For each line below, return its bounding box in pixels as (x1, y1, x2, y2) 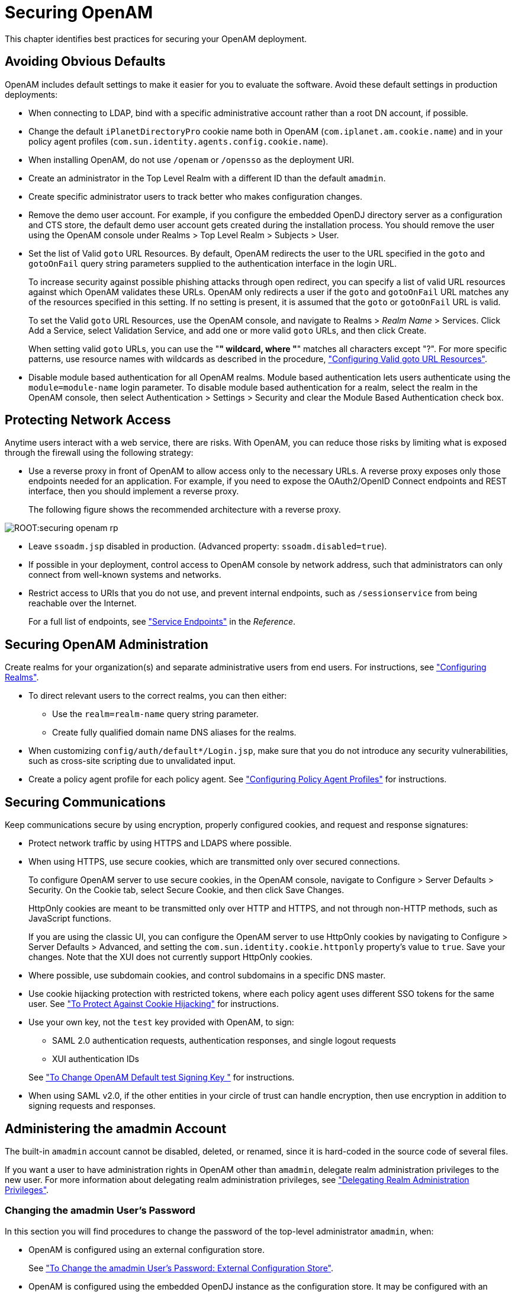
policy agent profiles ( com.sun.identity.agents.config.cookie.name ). (28, 136, 329, 146)
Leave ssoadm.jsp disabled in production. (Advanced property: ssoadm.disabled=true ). (28, 541, 387, 552)
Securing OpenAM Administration (5, 637, 208, 652)
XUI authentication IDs (52, 1054, 139, 1064)
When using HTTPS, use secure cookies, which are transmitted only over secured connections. (28, 856, 400, 867)
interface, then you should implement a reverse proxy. (28, 486, 239, 497)
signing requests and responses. (28, 1101, 156, 1111)
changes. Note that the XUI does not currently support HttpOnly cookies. (28, 952, 313, 962)
